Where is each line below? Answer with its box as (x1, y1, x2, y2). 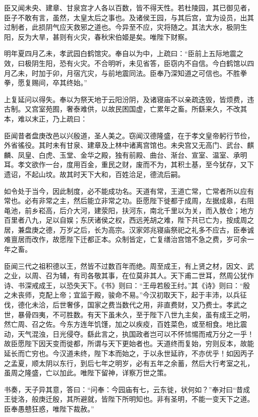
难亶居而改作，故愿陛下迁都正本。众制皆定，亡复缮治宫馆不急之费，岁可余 (4, 234, 247, 244)
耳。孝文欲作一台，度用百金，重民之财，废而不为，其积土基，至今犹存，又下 (4, 159, 254, 170)
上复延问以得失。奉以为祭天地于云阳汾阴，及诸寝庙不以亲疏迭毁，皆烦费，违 (4, 94, 254, 104)
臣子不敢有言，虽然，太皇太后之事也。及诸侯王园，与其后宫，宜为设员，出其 (4, 12, 254, 22)
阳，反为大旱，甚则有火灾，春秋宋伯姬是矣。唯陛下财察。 (4, 31, 192, 42)
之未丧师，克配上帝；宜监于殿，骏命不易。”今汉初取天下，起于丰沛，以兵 (4, 290, 240, 300)
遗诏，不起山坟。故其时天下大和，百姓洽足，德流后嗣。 (4, 169, 185, 179)
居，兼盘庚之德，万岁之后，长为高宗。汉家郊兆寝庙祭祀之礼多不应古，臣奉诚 (4, 224, 254, 235)
